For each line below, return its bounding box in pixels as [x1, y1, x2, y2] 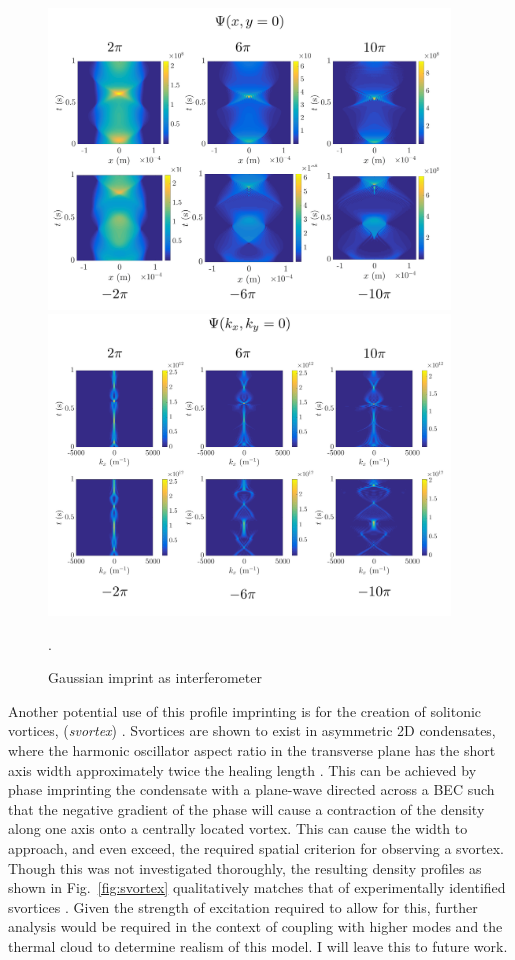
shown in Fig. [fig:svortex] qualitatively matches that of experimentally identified [8, 877, 506, 898]
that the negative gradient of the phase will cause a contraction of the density [8, 798, 485, 819]
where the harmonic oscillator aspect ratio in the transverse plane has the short [8, 739, 496, 760]
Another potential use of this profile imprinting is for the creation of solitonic [8, 700, 482, 721]
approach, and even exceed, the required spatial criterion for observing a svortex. [8, 837, 505, 858]
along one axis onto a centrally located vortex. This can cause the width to [8, 818, 468, 839]
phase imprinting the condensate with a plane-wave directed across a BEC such [8, 779, 495, 800]
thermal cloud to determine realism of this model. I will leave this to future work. [8, 935, 508, 956]
